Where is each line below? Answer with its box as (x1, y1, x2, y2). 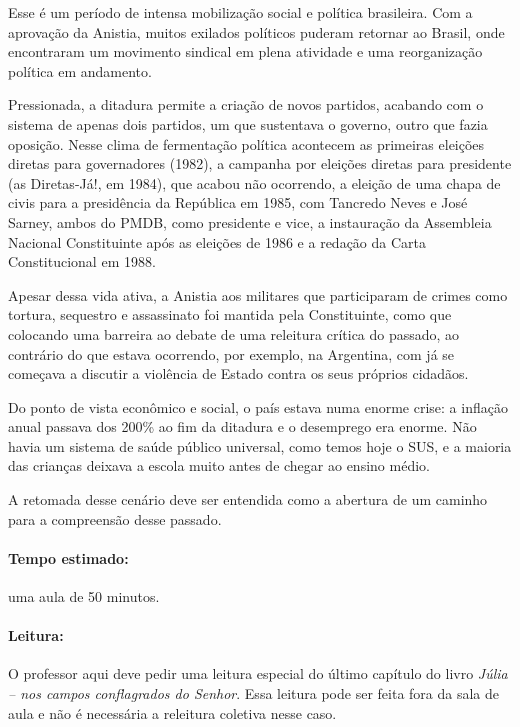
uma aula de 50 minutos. (8, 586, 160, 607)
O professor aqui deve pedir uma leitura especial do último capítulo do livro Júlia (8, 663, 508, 684)
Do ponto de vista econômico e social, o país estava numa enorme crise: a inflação (8, 396, 508, 417)
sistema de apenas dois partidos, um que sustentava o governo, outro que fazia (8, 113, 488, 134)
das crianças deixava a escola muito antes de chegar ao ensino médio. (8, 455, 430, 476)
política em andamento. (8, 60, 152, 81)
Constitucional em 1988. (8, 251, 156, 272)
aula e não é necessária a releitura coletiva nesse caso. (8, 702, 337, 723)
